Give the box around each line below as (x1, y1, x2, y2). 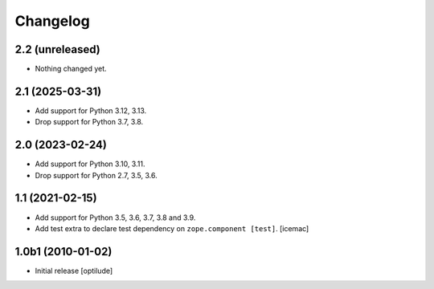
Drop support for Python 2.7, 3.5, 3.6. (35, 170, 158, 180)
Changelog (14, 12, 90, 30)
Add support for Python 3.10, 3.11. (35, 159, 145, 169)
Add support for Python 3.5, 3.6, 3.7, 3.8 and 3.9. (35, 213, 196, 222)
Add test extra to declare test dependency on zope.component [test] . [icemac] (35, 223, 309, 233)
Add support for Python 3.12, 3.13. (35, 105, 147, 116)
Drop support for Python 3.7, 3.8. (35, 117, 144, 127)
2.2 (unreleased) (14, 43, 100, 56)
